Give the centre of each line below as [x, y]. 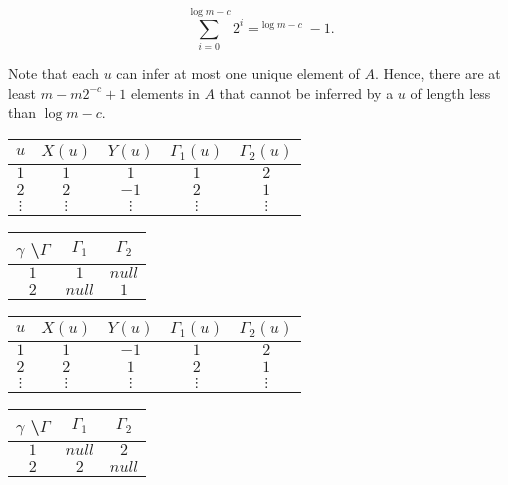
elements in [165, 92]
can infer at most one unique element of [238, 73]
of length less [450, 92]
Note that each [53, 73]
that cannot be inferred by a [306, 92]
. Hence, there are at [438, 73]
